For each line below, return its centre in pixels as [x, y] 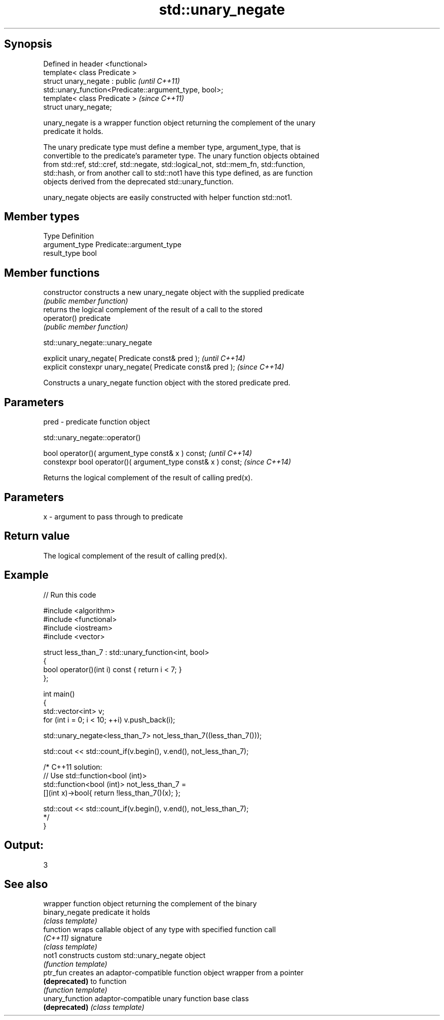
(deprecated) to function [85, 981]
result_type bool [70, 253]
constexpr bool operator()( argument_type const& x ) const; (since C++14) [167, 462]
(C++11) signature [73, 938]
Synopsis [28, 44]
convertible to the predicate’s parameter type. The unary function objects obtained [181, 155]
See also [26, 884]
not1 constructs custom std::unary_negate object [124, 956]
